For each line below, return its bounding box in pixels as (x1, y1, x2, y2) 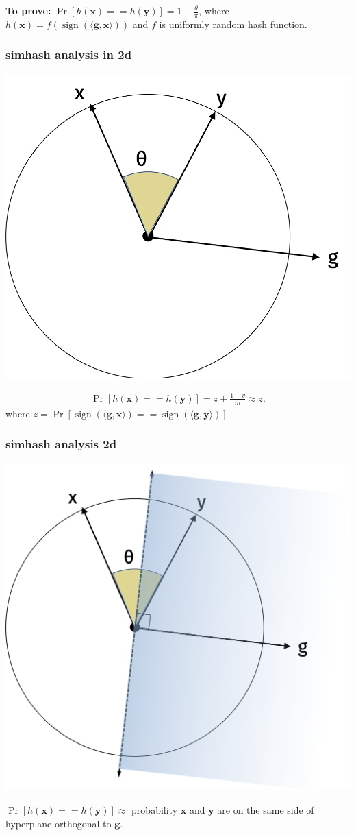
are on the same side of (217, 803, 314, 817)
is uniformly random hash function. (159, 16, 307, 31)
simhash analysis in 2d (5, 46, 132, 63)
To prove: (5, 3, 51, 17)
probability (131, 803, 178, 817)
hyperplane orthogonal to (5, 816, 112, 830)
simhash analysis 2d (5, 435, 117, 452)
